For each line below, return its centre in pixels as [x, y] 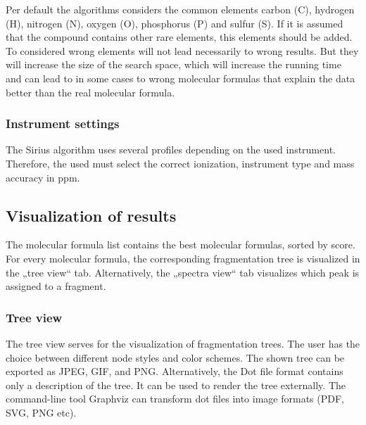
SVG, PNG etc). [41, 412]
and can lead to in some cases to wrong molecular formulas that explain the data [181, 78]
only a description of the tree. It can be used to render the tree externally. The [176, 385]
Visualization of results [91, 215]
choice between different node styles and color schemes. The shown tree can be [175, 357]
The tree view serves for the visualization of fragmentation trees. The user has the [183, 343]
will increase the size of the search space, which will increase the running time [173, 64]
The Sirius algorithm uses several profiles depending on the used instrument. [171, 150]
